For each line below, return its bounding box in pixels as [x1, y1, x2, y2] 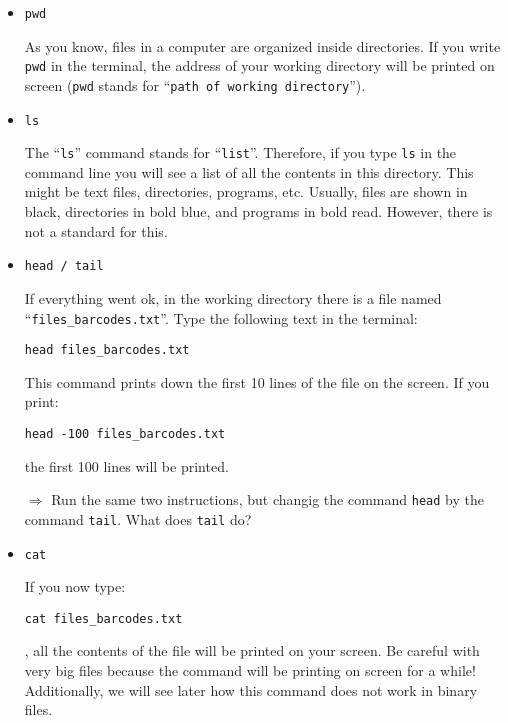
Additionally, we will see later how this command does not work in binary [24, 679, 478, 700]
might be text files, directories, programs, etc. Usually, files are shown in [24, 181, 468, 202]
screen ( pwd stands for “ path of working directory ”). [24, 74, 366, 95]
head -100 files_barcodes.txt [24, 427, 226, 441]
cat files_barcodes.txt [24, 611, 183, 626]
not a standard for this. [24, 220, 168, 241]
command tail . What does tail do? [24, 508, 252, 529]
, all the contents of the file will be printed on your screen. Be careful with [24, 640, 480, 661]
